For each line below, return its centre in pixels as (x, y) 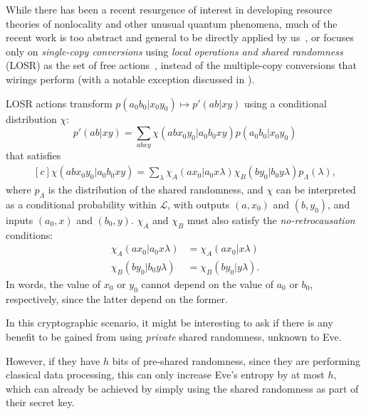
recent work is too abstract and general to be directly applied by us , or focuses (180, 37)
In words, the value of (53, 283)
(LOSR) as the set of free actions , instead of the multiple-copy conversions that (181, 65)
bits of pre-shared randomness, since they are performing (236, 360)
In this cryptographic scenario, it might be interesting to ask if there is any (169, 323)
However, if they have (53, 360)
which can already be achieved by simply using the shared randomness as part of (182, 388)
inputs (20, 219)
